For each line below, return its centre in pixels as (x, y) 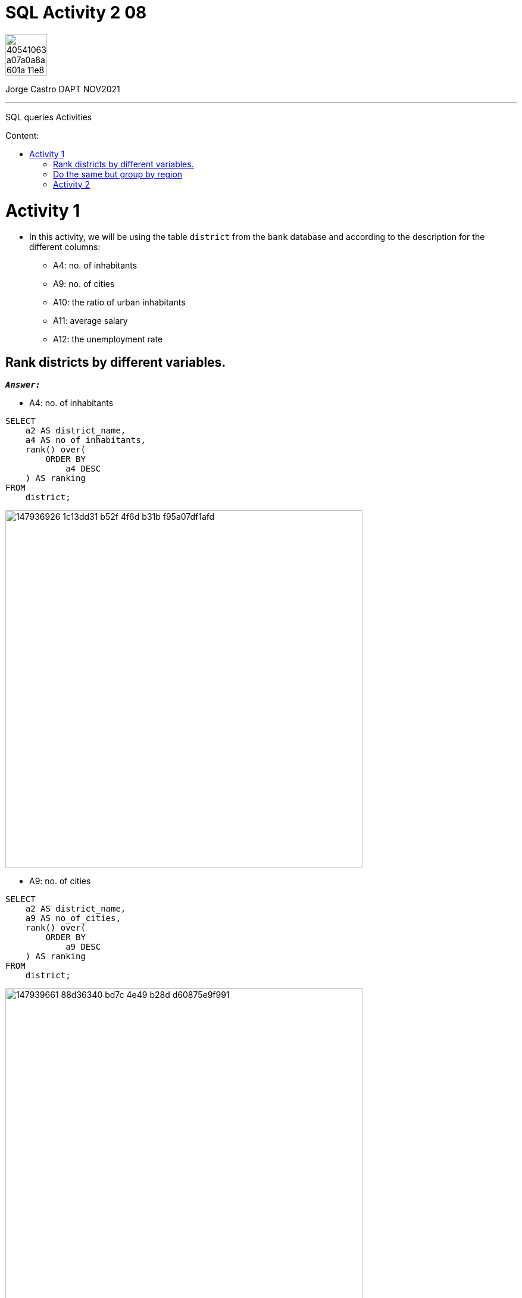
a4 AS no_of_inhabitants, (86, 440)
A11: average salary (90, 321)
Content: (22, 135)
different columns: (65, 247)
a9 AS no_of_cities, (73, 918)
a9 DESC (83, 947)
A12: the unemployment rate (108, 339)
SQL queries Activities (49, 117)
